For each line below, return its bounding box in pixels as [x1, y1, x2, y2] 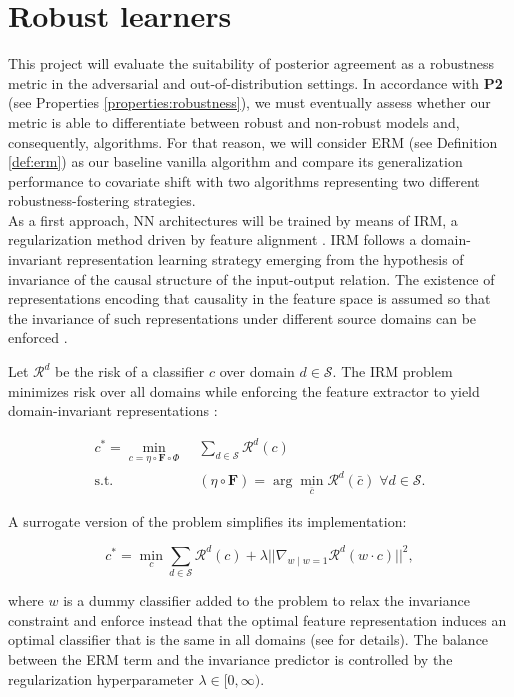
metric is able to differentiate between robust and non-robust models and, [8, 111, 460, 132]
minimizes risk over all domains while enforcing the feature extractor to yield [8, 380, 480, 401]
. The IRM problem [332, 361, 453, 382]
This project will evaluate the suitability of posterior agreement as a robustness [8, 53, 495, 74]
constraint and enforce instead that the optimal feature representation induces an [8, 609, 507, 630]
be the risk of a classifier [55, 361, 205, 382]
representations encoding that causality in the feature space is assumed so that [8, 288, 491, 309]
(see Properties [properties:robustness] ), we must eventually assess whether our [8, 92, 491, 113]
